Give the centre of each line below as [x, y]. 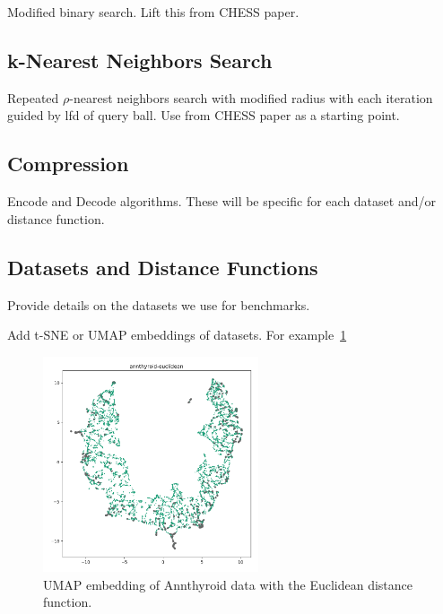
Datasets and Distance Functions [163, 267]
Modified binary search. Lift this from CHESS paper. [153, 12]
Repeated [33, 97]
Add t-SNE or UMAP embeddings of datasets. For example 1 [177, 335]
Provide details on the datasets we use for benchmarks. [159, 304]
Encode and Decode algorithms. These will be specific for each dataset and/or [221, 201]
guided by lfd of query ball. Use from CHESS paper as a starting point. [204, 115]
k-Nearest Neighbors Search [140, 60]
